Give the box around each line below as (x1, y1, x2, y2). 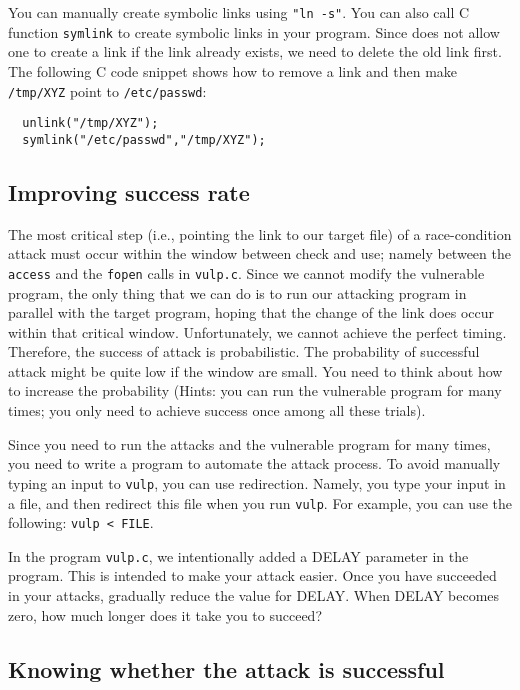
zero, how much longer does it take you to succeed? (8, 604, 323, 625)
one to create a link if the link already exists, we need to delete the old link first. (8, 41, 502, 62)
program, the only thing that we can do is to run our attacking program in (8, 282, 467, 303)
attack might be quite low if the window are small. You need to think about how (8, 360, 503, 381)
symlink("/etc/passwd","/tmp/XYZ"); (22, 132, 266, 147)
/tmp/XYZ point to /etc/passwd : (8, 80, 207, 101)
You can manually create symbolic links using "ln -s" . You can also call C (8, 2, 470, 22)
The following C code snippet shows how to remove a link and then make (8, 60, 458, 81)
